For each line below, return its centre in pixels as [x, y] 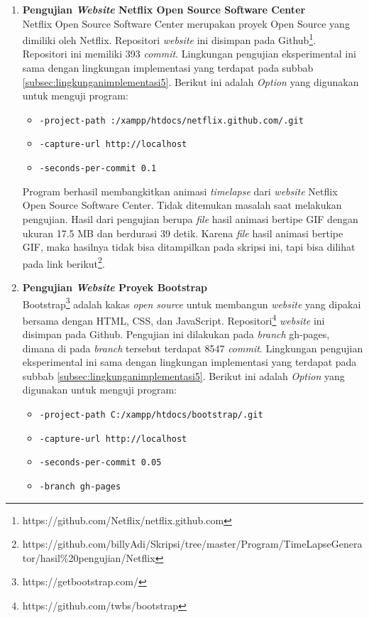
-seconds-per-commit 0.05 [100, 463]
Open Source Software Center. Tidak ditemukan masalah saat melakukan [182, 205]
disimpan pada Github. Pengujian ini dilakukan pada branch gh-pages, [176, 334]
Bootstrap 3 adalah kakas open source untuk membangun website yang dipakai [192, 303]
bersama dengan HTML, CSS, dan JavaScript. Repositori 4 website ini [174, 319]
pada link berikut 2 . [64, 262]
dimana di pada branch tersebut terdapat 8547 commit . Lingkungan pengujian [193, 348]
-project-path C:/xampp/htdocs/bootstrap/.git [151, 415]
